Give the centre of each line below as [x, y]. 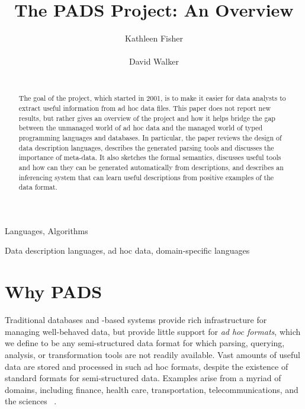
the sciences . [31, 401]
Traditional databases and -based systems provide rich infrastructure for [136, 320]
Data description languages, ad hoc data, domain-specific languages [127, 250]
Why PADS [54, 291]
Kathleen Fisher [154, 38]
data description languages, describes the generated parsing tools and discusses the [146, 147]
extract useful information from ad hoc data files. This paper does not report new [145, 108]
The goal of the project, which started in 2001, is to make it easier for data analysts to [152, 98]
